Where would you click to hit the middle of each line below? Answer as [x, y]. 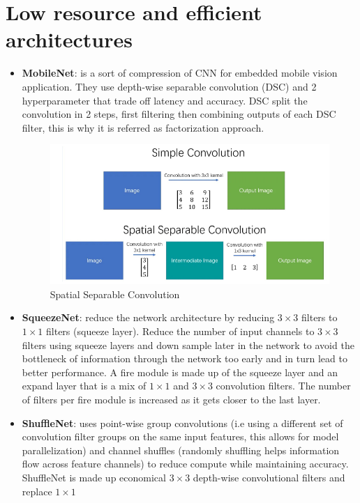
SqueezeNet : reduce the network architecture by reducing [148, 317]
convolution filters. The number [283, 386]
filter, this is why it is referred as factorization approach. [143, 127]
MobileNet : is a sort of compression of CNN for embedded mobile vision [180, 73]
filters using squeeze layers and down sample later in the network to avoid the [188, 345]
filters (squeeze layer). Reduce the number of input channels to [180, 331]
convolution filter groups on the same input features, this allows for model [180, 436]
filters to [320, 317]
